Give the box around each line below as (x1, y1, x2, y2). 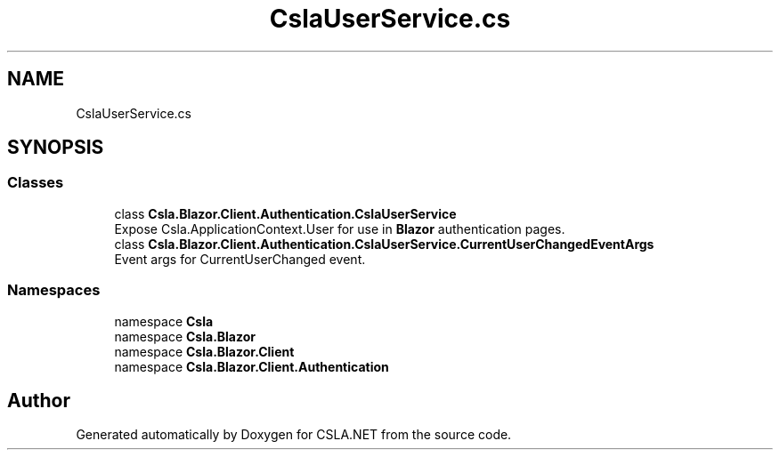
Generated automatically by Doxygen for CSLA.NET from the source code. (76, 427, 512, 443)
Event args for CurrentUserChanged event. (114, 251, 366, 267)
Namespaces (7, 281, 101, 300)
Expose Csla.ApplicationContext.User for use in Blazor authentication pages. (114, 220, 565, 237)
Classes (7, 173, 64, 192)
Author (7, 389, 70, 412)
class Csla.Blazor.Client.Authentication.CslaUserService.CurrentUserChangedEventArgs (114, 236, 654, 252)
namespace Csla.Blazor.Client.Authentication (114, 358, 389, 374)
